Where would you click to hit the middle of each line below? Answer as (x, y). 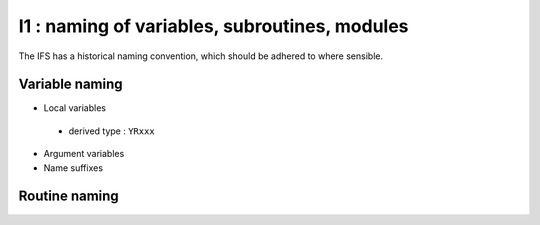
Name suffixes (73, 167)
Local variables (75, 108)
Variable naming (71, 84)
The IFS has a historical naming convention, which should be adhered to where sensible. (201, 56)
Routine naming (68, 196)
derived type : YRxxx (111, 131)
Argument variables (84, 154)
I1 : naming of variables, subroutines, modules (213, 26)
